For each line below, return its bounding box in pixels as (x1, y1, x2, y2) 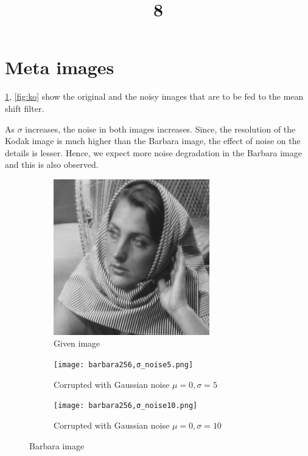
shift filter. (5, 102, 44, 114)
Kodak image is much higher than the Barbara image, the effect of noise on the (5, 134, 301, 147)
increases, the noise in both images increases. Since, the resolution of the (25, 122, 296, 135)
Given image (54, 337, 100, 350)
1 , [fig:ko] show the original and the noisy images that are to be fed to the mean (5, 90, 304, 103)
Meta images (5, 55, 114, 80)
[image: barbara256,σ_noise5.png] (54, 361, 194, 370)
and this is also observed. (5, 158, 99, 171)
